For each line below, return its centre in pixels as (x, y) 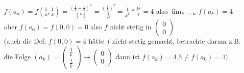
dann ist (128, 56)
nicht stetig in (131, 27)
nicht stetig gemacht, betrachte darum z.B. (176, 41)
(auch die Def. (25, 41)
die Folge (17, 56)
